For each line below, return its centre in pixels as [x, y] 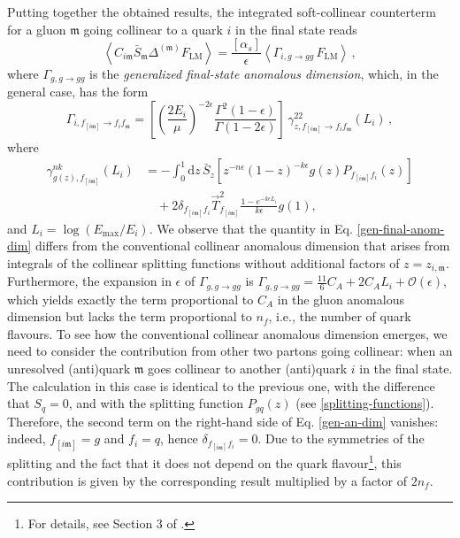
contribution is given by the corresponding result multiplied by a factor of [207, 480]
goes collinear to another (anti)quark [248, 369]
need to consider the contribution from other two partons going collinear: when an [230, 351]
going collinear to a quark [153, 29]
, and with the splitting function [156, 403]
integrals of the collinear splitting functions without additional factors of [203, 262]
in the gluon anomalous [341, 299]
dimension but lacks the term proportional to [130, 316]
